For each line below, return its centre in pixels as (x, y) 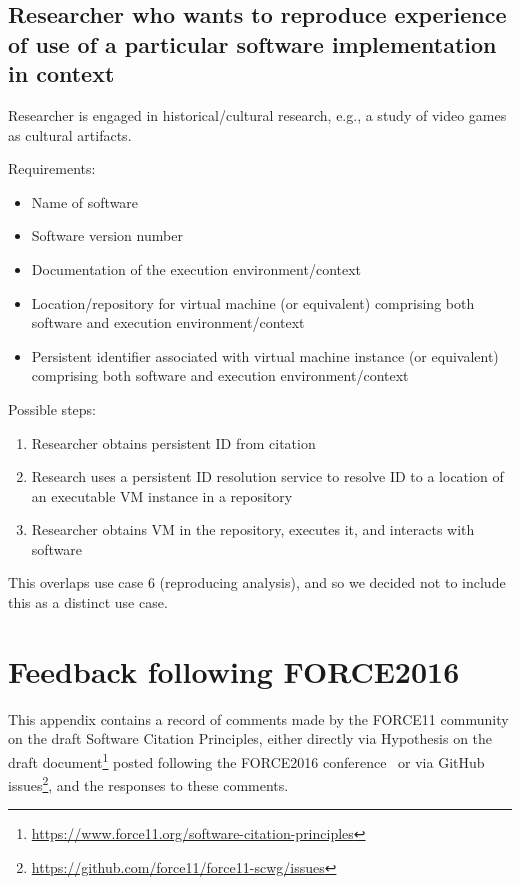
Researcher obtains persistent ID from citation (173, 442)
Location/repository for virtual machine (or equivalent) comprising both (253, 302)
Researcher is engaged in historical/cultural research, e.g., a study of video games (257, 114)
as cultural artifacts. (70, 134)
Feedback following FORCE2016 (234, 670)
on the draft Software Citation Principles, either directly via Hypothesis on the (250, 738)
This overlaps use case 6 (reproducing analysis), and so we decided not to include (257, 582)
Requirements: (52, 168)
